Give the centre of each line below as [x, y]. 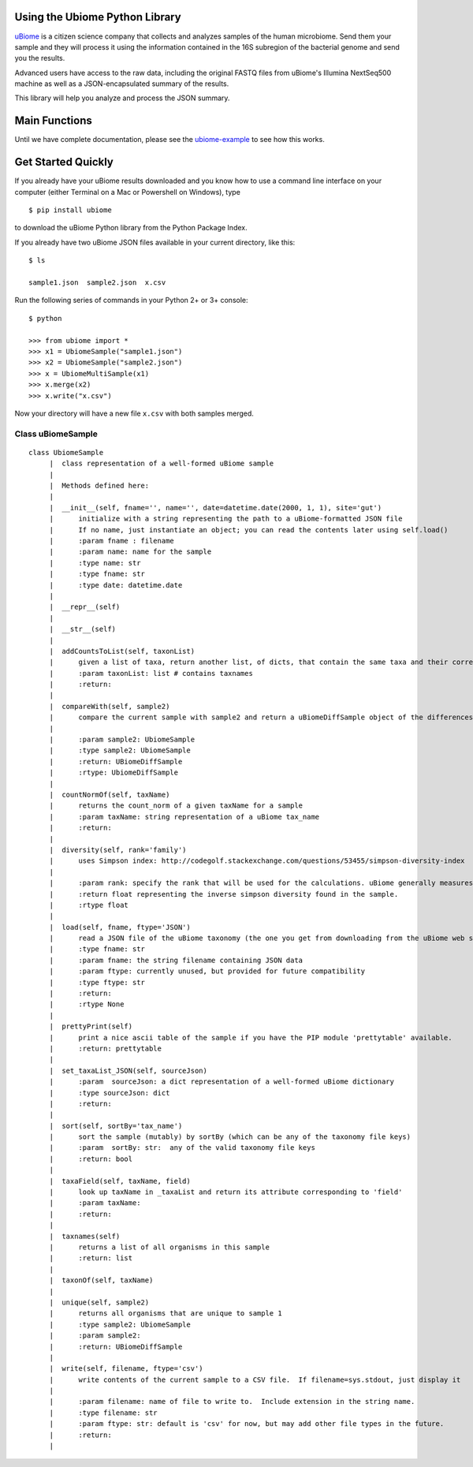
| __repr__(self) [85, 607]
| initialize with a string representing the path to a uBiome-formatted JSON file [226, 519]
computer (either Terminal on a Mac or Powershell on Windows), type [127, 192]
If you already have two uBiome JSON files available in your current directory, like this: [155, 242]
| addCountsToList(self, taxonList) [122, 651]
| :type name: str [95, 563]
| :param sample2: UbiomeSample [122, 740]
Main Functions [53, 121]
